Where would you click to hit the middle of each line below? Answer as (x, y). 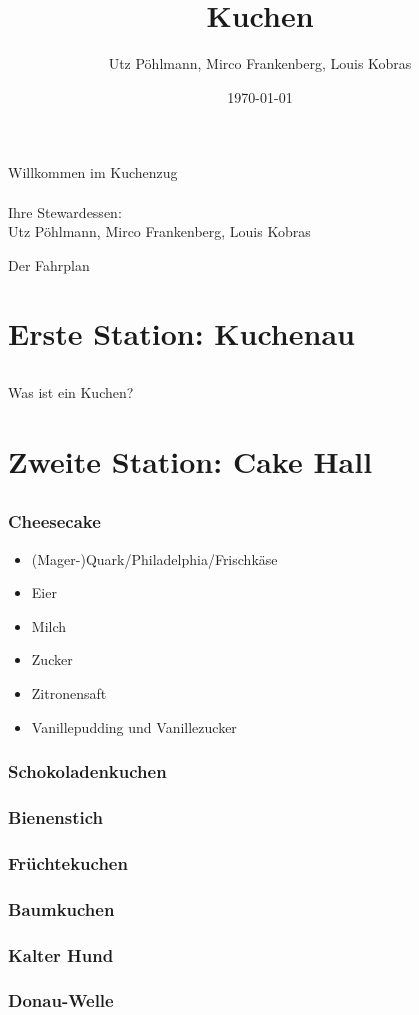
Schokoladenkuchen (87, 771)
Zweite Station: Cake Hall (190, 460)
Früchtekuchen (68, 862)
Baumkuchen (61, 908)
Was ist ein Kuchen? (71, 392)
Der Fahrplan (49, 264)
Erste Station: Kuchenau (181, 333)
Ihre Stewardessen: (65, 211)
